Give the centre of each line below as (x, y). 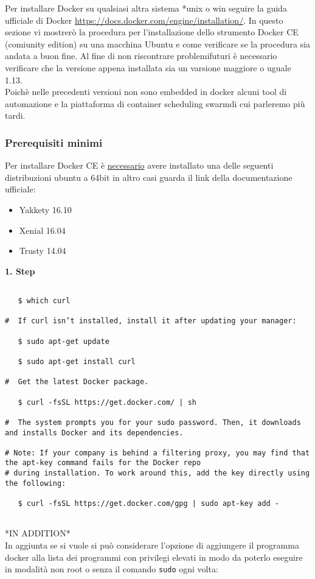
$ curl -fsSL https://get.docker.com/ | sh (107, 402)
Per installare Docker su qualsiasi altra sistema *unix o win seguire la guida (146, 8)
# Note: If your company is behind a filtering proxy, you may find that (157, 453)
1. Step (20, 271)
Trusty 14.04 (43, 251)
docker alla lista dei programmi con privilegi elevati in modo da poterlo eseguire (154, 557)
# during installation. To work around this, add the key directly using (157, 473)
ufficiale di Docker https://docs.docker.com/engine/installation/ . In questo (144, 20)
